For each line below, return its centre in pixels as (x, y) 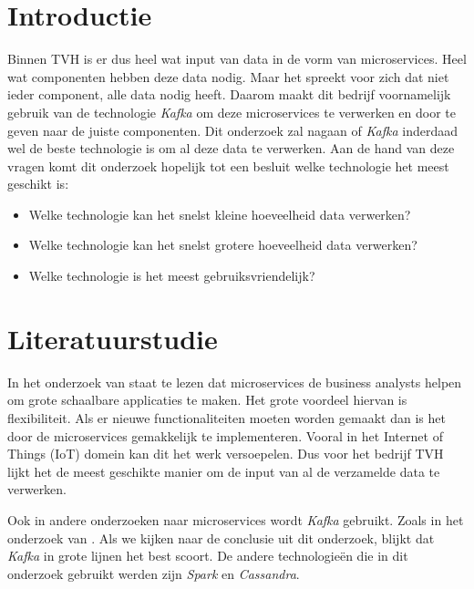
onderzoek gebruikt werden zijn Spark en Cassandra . (154, 573)
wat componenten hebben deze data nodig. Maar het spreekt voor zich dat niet (228, 76)
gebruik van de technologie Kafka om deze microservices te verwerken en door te (232, 112)
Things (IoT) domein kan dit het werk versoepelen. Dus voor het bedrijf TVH (226, 454)
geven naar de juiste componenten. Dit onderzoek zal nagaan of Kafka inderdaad (233, 130)
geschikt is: (38, 184)
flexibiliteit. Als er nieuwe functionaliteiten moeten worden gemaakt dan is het (227, 417)
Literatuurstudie (113, 338)
